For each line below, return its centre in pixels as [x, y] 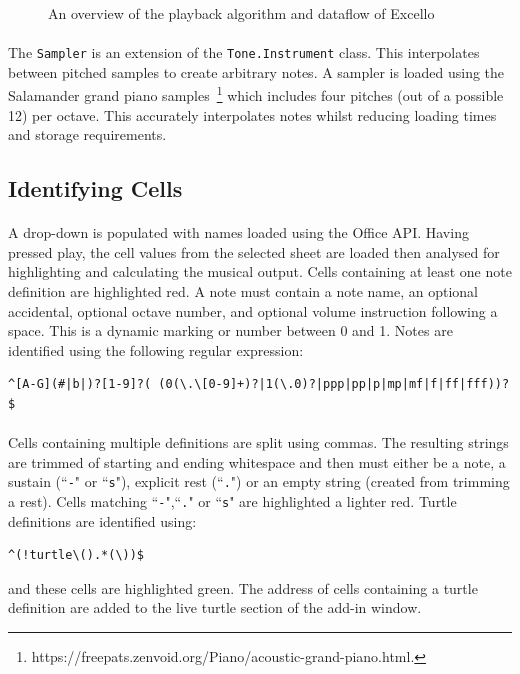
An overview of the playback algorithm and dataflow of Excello [241, 13]
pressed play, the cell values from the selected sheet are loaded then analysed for [254, 251]
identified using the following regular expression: [156, 349]
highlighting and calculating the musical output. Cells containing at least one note [260, 271]
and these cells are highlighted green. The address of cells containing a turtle [243, 587]
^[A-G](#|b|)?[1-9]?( [80, 384]
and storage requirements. [87, 134]
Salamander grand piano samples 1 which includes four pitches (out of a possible [256, 94]
